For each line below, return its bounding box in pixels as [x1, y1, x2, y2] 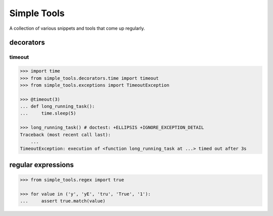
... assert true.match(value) [20, 198, 106, 204]
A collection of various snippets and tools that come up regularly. [9, 25, 145, 31]
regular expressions [9, 160, 74, 169]
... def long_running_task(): [20, 103, 95, 110]
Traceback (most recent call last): [20, 132, 111, 137]
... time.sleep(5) [20, 111, 76, 116]
